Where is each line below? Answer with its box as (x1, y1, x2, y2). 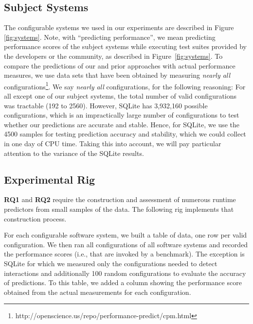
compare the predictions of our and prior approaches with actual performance (4, 60, 235, 70)
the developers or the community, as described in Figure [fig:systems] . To (4, 51, 223, 61)
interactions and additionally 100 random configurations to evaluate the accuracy (4, 268, 246, 278)
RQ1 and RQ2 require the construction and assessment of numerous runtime (4, 194, 236, 205)
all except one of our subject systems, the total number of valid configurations (4, 91, 237, 101)
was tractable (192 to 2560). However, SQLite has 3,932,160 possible (4, 100, 208, 110)
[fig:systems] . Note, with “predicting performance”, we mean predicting (4, 32, 216, 42)
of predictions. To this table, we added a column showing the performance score (4, 277, 242, 288)
